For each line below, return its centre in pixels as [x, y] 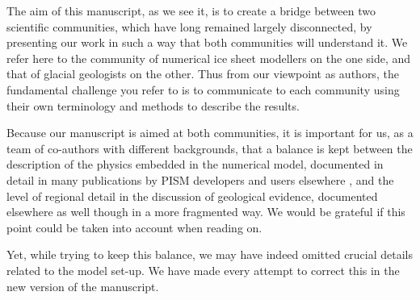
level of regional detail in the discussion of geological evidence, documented [192, 196]
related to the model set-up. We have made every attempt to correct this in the [203, 270]
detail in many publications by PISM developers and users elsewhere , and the [200, 179]
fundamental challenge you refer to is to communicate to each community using [203, 89]
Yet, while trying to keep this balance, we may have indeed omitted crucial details [210, 254]
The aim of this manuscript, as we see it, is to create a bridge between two [191, 10]
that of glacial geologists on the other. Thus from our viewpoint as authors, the [203, 74]
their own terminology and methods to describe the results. [153, 105]
